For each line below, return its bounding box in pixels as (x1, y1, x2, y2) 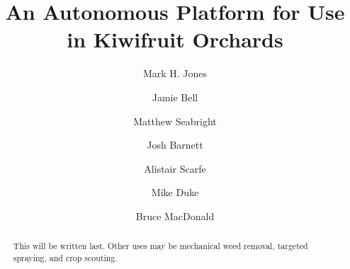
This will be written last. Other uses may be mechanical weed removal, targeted (13, 240, 308, 252)
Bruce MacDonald (135, 208, 215, 223)
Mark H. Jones (142, 66, 208, 81)
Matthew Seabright (133, 113, 217, 128)
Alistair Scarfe (144, 161, 206, 176)
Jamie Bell (152, 89, 198, 104)
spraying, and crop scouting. (13, 251, 118, 263)
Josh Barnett (147, 137, 203, 152)
